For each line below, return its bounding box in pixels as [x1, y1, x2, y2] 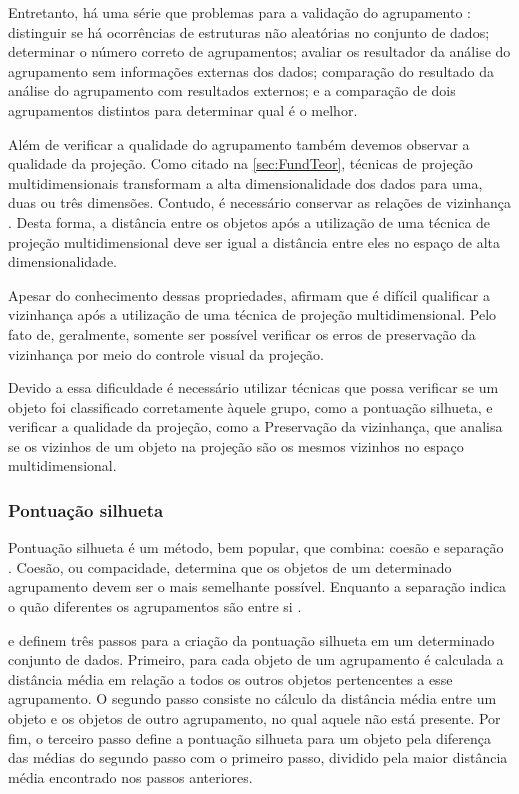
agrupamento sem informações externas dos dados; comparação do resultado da [8, 60, 494, 81]
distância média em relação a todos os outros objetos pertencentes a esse [8, 668, 453, 689]
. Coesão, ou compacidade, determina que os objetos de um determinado [8, 556, 452, 577]
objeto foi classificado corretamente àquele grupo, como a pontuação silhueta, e [8, 396, 493, 417]
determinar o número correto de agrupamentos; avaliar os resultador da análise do [8, 41, 511, 62]
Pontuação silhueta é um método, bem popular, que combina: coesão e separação [8, 537, 504, 558]
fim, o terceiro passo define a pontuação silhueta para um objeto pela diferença [8, 727, 491, 748]
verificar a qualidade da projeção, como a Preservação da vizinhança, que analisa [8, 416, 503, 437]
